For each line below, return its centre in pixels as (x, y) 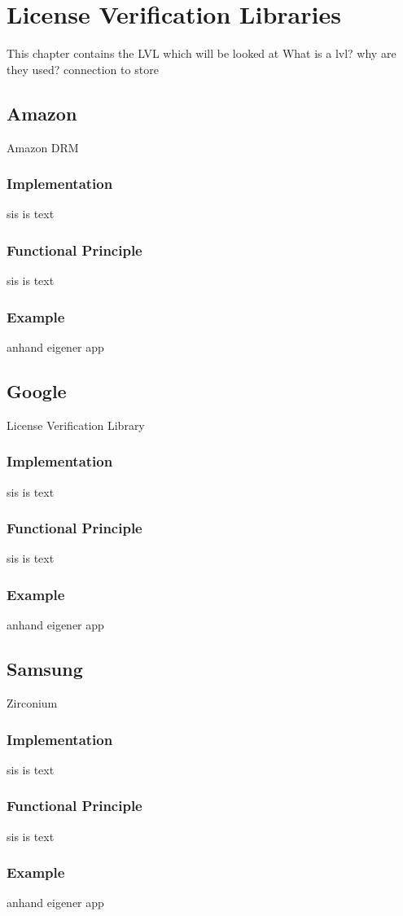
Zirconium (32, 702)
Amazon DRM (43, 147)
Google (37, 390)
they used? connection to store (83, 69)
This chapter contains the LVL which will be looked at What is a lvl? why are (201, 53)
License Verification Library (76, 425)
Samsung (45, 669)
